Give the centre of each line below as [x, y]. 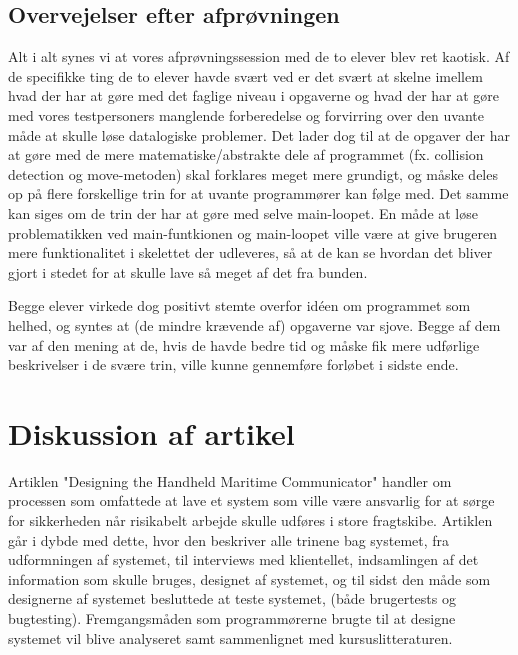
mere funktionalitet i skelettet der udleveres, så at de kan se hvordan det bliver [250, 252]
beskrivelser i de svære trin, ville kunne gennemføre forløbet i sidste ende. [233, 364]
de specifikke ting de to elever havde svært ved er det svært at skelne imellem [245, 75]
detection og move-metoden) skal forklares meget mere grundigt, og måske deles [253, 173]
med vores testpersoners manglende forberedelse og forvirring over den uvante [246, 114]
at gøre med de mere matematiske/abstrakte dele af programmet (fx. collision [246, 154]
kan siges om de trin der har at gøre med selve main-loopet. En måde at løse [243, 212]
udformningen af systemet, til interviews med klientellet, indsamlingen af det [243, 559]
